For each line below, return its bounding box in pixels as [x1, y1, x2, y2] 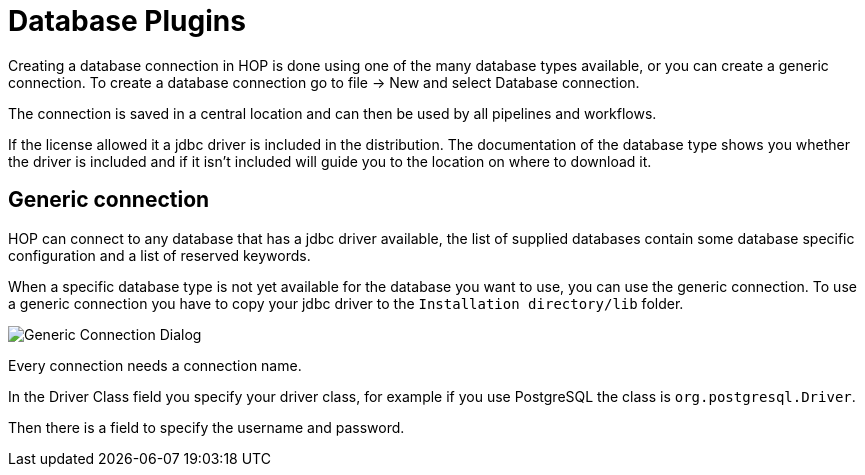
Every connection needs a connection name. [8, 356, 302, 374]
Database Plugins [8, 4, 246, 38]
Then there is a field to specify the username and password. [8, 418, 405, 436]
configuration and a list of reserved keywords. [8, 246, 311, 264]
